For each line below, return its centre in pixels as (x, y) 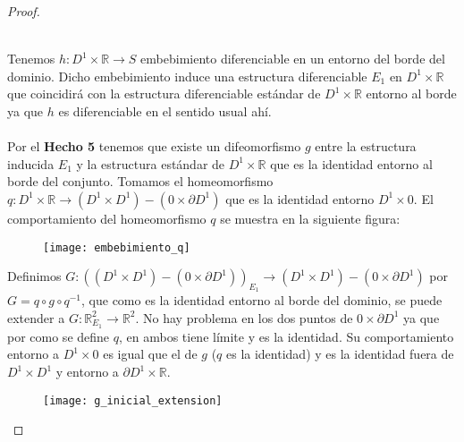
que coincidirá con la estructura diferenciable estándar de (164, 93)
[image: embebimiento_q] (117, 247)
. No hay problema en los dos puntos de (244, 317)
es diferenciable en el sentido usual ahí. (165, 110)
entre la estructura (366, 146)
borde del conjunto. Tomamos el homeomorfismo (140, 181)
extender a (36, 317)
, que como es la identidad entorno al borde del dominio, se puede (262, 300)
